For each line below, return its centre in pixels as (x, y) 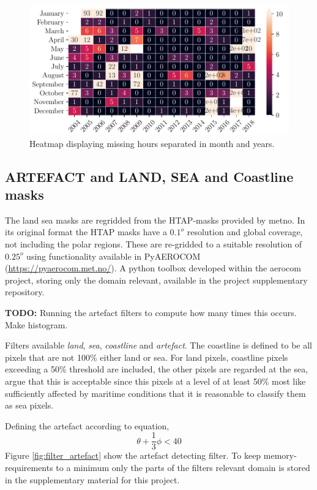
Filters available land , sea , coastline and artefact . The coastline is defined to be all (159, 345)
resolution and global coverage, (245, 232)
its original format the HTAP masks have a (86, 232)
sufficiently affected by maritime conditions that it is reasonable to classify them (155, 393)
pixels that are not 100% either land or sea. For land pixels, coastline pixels (147, 357)
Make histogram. (36, 324)
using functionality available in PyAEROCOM (114, 256)
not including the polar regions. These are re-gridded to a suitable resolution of (154, 243)
